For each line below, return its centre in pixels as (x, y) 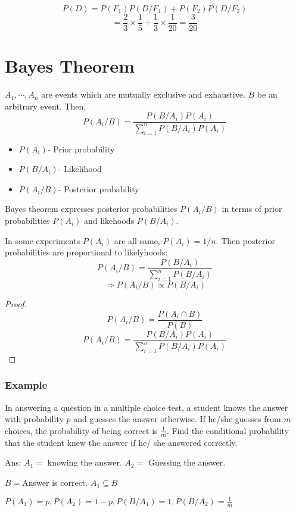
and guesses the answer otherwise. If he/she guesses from (177, 419)
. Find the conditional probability (228, 430)
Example (26, 385)
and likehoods (109, 220)
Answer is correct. (55, 482)
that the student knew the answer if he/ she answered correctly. (121, 442)
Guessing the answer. (187, 462)
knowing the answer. (85, 462)
